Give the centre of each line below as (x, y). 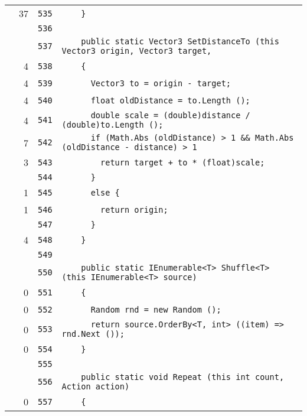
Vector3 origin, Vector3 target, (137, 51)
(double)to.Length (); (112, 125)
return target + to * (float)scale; (183, 162)
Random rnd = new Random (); (156, 309)
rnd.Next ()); (93, 334)
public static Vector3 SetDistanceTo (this (180, 41)
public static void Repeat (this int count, (183, 377)
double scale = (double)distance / (170, 115)
